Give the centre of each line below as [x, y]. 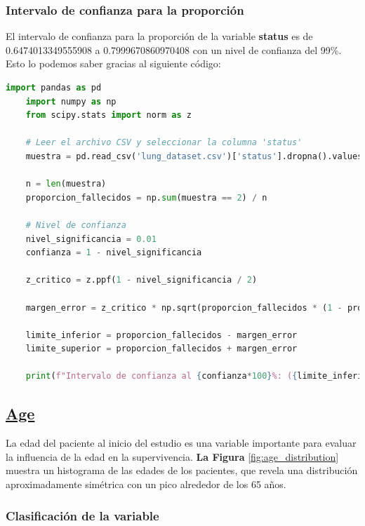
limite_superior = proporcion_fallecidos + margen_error [161, 349]
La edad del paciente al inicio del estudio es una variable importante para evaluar [181, 443]
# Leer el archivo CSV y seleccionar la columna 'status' [164, 143]
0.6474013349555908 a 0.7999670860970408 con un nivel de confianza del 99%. [174, 49]
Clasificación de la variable [82, 515]
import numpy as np [71, 101]
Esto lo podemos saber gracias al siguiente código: [113, 63]
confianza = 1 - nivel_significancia [114, 253]
